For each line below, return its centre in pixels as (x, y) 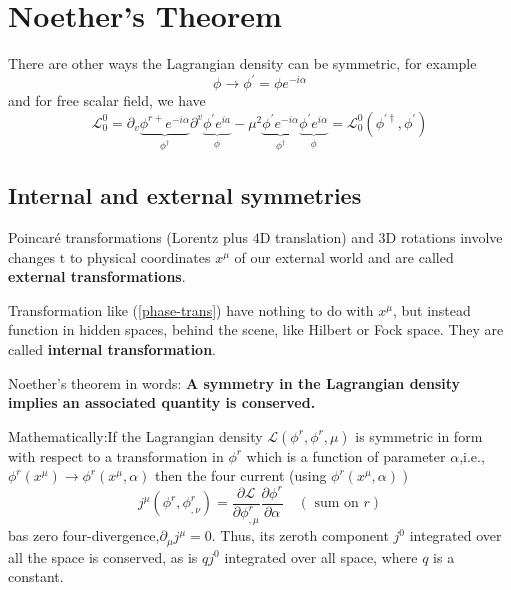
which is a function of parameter (346, 455)
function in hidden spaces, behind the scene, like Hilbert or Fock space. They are (256, 329)
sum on (336, 503)
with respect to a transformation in (116, 455)
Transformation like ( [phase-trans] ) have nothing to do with (191, 309)
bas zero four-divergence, (84, 535)
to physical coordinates (140, 256)
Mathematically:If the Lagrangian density (135, 435)
